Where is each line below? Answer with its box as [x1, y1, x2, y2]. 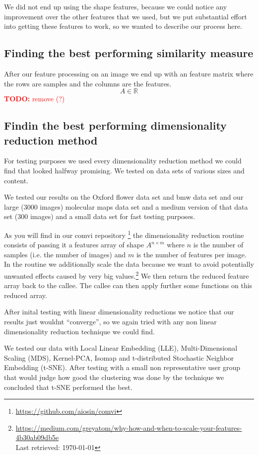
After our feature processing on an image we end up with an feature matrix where [4, 68, 254, 78]
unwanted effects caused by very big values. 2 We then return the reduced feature [4, 269, 249, 281]
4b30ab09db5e [15, 432, 59, 443]
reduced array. [4, 290, 47, 300]
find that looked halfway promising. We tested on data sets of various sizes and [4, 165, 245, 175]
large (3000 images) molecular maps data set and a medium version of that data [4, 201, 248, 212]
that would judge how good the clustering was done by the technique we [4, 372, 224, 382]
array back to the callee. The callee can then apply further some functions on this [4, 280, 253, 291]
